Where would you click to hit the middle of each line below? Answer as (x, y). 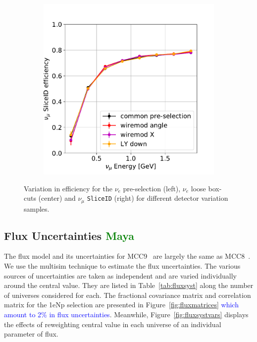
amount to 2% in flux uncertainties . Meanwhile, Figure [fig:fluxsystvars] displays (126, 314)
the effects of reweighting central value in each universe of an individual (113, 324)
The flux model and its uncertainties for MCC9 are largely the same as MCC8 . (127, 256)
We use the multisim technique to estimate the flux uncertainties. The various (122, 266)
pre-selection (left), (152, 188)
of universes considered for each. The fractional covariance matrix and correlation (128, 295)
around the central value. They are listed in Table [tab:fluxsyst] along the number (129, 285)
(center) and (57, 198)
